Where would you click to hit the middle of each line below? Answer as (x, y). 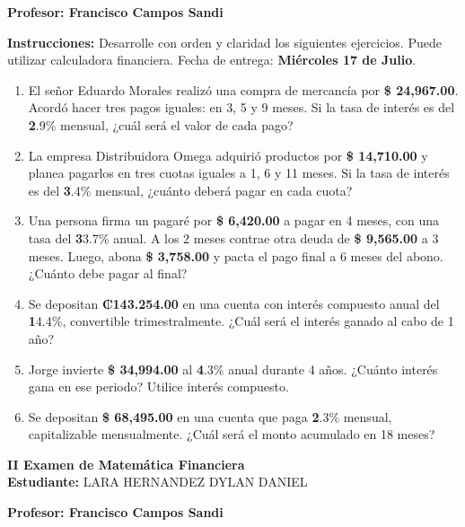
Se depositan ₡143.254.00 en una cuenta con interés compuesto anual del (234, 303)
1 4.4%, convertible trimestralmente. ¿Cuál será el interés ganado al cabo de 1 (241, 321)
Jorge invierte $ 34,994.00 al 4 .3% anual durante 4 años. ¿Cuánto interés (233, 369)
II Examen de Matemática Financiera (126, 464)
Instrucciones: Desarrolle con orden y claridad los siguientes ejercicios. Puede (224, 42)
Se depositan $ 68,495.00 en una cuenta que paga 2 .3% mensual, (210, 416)
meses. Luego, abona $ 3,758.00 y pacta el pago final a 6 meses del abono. (236, 255)
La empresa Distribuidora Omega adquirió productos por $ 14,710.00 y (228, 155)
